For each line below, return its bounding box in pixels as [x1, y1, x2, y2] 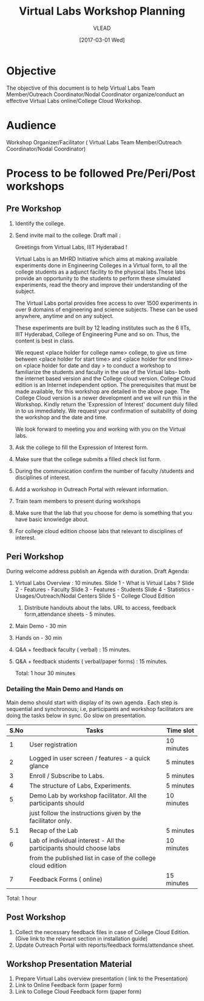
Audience [6, 118, 56, 132]
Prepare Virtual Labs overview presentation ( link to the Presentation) [15, 975, 188, 982]
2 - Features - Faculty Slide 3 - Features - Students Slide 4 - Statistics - [15, 586, 194, 593]
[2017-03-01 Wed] [79, 36, 125, 43]
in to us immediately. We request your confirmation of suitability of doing [15, 407, 197, 414]
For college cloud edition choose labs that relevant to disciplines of [15, 527, 183, 534]
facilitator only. [29, 816, 72, 825]
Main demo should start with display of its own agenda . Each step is [6, 699, 178, 706]
